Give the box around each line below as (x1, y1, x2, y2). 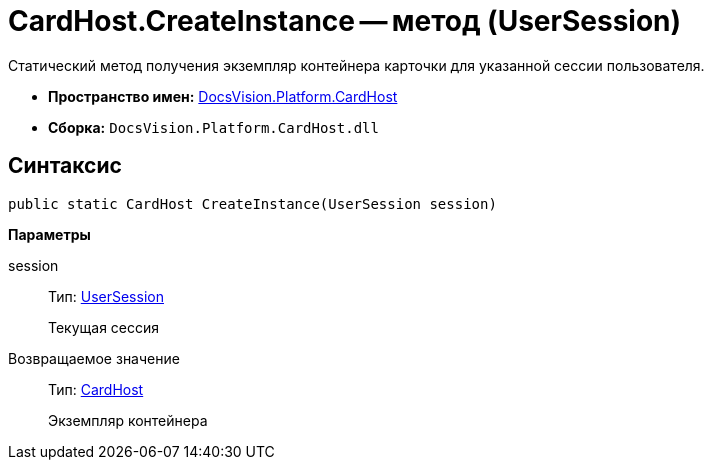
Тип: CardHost (48, 380, 144, 398)
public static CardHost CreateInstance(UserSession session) (8, 195, 497, 212)
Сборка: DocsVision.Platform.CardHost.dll (48, 118, 379, 136)
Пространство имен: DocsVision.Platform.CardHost (48, 87, 398, 105)
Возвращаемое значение (8, 349, 180, 367)
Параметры (8, 225, 91, 243)
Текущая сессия (48, 318, 160, 336)
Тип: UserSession (48, 287, 164, 305)
